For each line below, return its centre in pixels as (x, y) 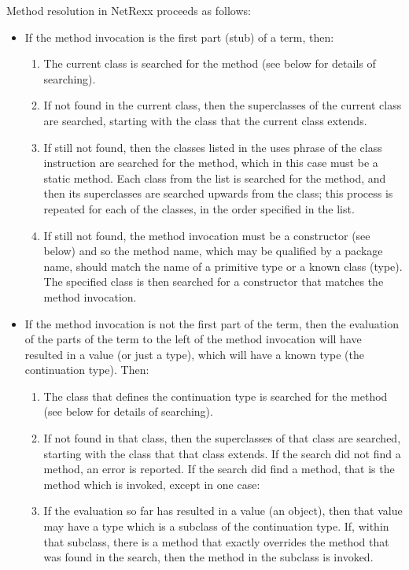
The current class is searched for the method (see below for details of (210, 63)
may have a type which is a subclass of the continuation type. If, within (216, 526)
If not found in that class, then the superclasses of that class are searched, (222, 438)
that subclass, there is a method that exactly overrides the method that (216, 541)
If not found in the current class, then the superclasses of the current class (223, 105)
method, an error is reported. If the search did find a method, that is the (219, 469)
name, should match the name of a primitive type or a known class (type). (223, 266)
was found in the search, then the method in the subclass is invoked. (208, 557)
